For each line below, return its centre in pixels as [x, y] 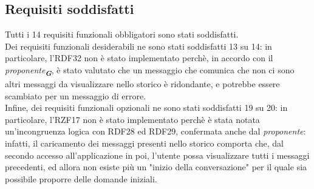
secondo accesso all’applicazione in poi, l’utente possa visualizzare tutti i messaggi [157, 155]
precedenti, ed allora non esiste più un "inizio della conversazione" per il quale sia [156, 167]
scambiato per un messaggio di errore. [76, 95]
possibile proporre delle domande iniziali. [81, 178]
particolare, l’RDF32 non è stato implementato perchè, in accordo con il [139, 58]
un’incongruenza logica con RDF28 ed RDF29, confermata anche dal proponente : [155, 131]
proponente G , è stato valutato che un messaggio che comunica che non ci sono [150, 71]
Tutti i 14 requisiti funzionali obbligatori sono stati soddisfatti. [122, 34]
